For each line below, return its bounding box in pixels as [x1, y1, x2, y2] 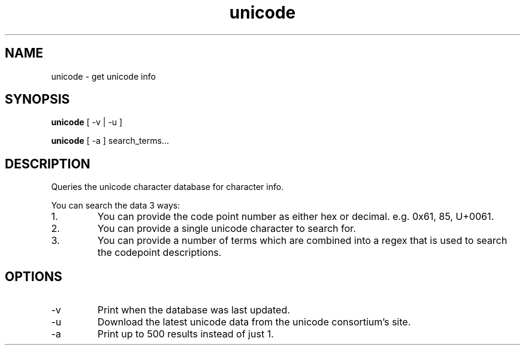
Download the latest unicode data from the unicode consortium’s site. [97, 316, 411, 328]
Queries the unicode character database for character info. [51, 182, 284, 192]
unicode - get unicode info [51, 71, 156, 82]
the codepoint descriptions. [97, 246, 222, 259]
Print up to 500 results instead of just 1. [97, 328, 274, 340]
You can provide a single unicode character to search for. [97, 222, 356, 235]
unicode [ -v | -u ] [51, 117, 123, 128]
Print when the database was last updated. [97, 304, 290, 316]
